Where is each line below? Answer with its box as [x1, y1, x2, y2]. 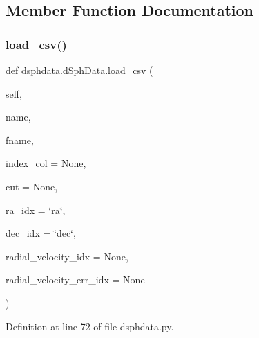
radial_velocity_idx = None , [6, 249, 128, 263]
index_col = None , [6, 156, 86, 170]
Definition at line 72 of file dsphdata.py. [6, 319, 174, 333]
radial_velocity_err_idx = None [6, 272, 145, 287]
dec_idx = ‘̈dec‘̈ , [6, 226, 76, 240]
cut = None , [6, 179, 58, 193]
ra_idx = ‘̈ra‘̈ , [6, 202, 66, 217]
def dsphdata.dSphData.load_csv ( [6, 63, 153, 77]
